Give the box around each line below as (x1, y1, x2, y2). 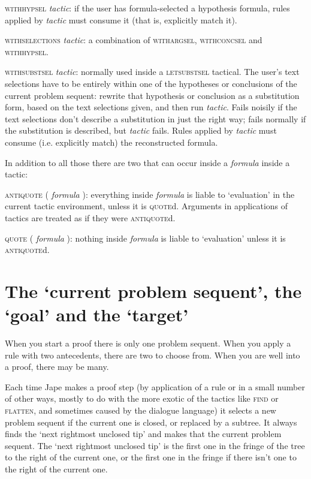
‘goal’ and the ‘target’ (5, 302, 189, 327)
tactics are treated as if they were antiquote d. (5, 211, 176, 224)
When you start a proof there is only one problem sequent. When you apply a (5, 337, 291, 349)
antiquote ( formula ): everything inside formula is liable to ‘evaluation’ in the (5, 188, 295, 200)
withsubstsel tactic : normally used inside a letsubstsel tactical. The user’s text (5, 65, 300, 78)
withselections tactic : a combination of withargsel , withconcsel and (5, 34, 262, 46)
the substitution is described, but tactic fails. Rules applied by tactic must (5, 124, 277, 137)
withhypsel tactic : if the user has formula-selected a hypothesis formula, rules (5, 2, 290, 14)
